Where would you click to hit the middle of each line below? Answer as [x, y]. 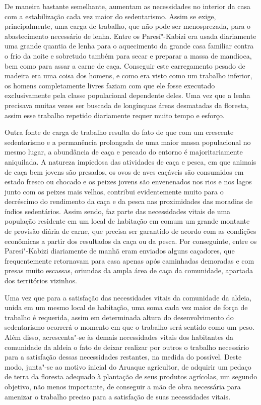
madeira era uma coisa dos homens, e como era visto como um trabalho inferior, [128, 75]
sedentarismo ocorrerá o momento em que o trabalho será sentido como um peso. [129, 327]
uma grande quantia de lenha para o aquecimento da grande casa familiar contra [129, 46]
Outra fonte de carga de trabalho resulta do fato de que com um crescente [119, 132]
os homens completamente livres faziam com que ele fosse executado [110, 85]
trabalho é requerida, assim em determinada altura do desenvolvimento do [119, 317]
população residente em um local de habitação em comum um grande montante [127, 221]
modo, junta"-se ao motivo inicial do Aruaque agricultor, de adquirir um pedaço [128, 366]
